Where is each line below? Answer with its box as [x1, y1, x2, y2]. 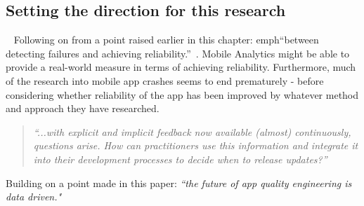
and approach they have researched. [6, 101, 160, 116]
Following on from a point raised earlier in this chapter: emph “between [13, 32, 319, 47]
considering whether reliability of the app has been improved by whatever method [6, 87, 359, 102]
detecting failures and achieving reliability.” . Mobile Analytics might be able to [6, 46, 350, 60]
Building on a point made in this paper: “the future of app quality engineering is [6, 175, 352, 190]
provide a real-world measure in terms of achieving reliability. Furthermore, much [6, 60, 356, 74]
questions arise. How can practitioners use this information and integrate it [33, 138, 358, 153]
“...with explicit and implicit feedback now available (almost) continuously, [33, 124, 351, 139]
